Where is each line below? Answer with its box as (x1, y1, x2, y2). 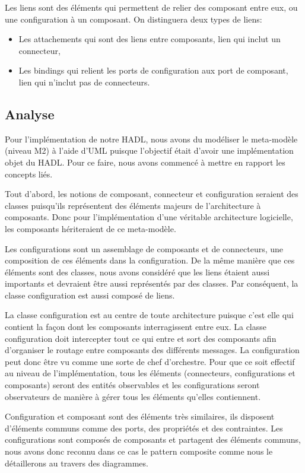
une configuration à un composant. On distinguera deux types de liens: (5, 12, 262, 25)
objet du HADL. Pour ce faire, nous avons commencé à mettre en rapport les (5, 155, 285, 168)
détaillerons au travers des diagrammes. (5, 456, 148, 469)
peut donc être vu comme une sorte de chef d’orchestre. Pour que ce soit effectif (5, 355, 295, 367)
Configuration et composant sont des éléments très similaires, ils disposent (5, 410, 275, 423)
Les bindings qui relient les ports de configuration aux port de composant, (18, 64, 288, 77)
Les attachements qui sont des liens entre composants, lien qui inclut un (18, 33, 281, 45)
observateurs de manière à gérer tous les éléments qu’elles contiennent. (5, 390, 261, 402)
